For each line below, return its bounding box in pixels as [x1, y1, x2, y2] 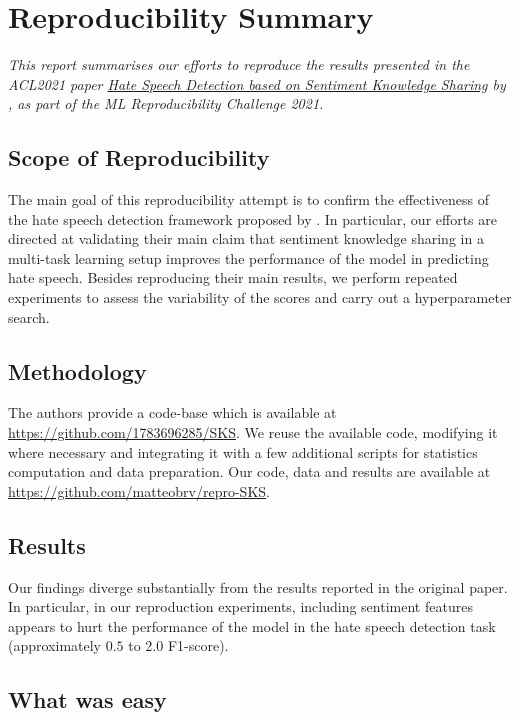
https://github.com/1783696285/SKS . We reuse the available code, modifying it [8, 422, 498, 443]
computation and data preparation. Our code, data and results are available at [8, 461, 491, 482]
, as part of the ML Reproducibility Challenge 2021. [8, 93, 324, 114]
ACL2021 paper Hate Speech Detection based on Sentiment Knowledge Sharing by [8, 73, 506, 94]
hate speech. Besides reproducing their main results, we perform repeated [8, 267, 458, 288]
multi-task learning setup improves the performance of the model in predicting [8, 247, 489, 268]
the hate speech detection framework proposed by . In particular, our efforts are [8, 208, 497, 229]
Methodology [8, 355, 147, 386]
